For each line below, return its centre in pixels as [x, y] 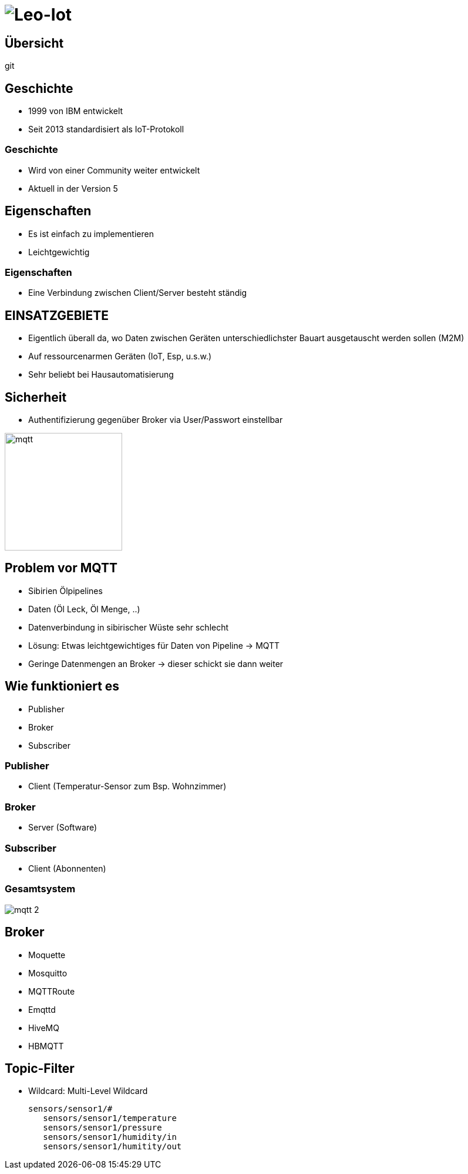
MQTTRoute [52, 991]
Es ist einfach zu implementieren [91, 234]
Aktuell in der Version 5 [73, 188]
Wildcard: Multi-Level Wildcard [88, 1091]
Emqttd [42, 1009]
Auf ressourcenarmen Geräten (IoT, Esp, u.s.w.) [120, 356]
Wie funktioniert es [62, 686]
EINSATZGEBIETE [57, 315]
